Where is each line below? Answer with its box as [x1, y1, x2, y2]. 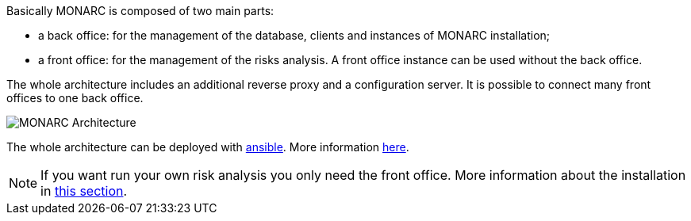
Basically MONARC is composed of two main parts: [6, 4, 274, 17]
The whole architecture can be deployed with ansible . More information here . [6, 140, 409, 154]
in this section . [40, 183, 128, 199]
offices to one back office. [6, 91, 144, 105]
